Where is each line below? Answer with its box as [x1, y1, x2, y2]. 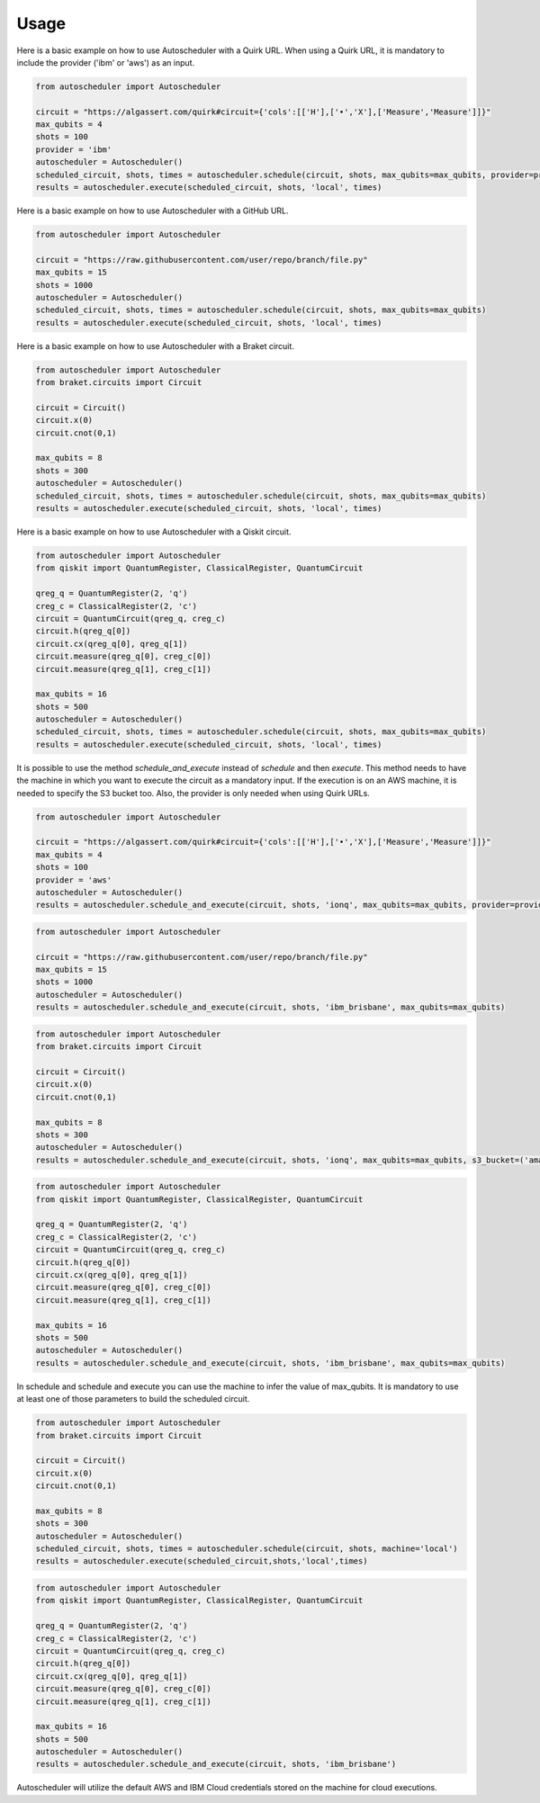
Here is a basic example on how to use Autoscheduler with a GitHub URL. [16, 205, 289, 216]
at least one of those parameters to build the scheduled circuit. [16, 1394, 250, 1404]
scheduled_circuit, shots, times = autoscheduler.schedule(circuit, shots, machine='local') [35, 1544, 458, 1554]
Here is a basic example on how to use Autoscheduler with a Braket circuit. [16, 340, 294, 351]
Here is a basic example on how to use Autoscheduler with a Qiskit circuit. [16, 526, 292, 537]
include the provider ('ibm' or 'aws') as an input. [16, 57, 195, 67]
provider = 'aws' [35, 875, 112, 885]
